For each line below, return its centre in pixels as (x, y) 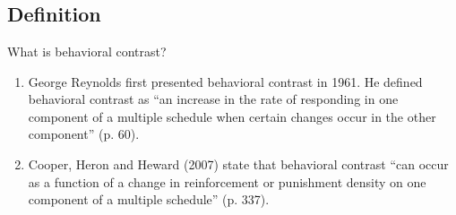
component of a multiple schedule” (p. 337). (149, 199)
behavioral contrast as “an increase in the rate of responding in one (213, 99)
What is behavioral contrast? (87, 51)
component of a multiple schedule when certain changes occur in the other (232, 116)
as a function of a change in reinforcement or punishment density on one (227, 181)
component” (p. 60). (84, 134)
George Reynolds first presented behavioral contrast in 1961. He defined (225, 81)
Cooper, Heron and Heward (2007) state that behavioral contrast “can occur (238, 163)
